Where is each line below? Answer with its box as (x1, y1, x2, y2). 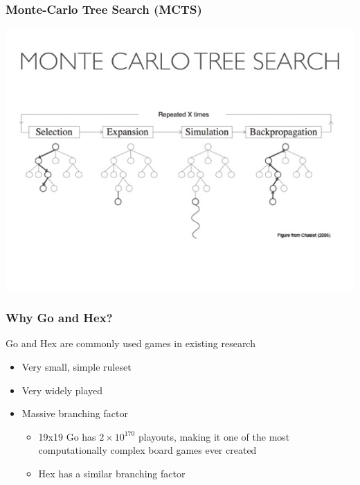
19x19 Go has (38, 429, 96, 443)
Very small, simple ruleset (21, 360, 132, 374)
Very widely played (21, 382, 103, 397)
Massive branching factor (21, 406, 128, 421)
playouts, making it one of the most (138, 429, 290, 443)
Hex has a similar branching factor (38, 466, 186, 480)
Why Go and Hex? (6, 309, 113, 326)
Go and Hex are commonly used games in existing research (6, 336, 255, 351)
